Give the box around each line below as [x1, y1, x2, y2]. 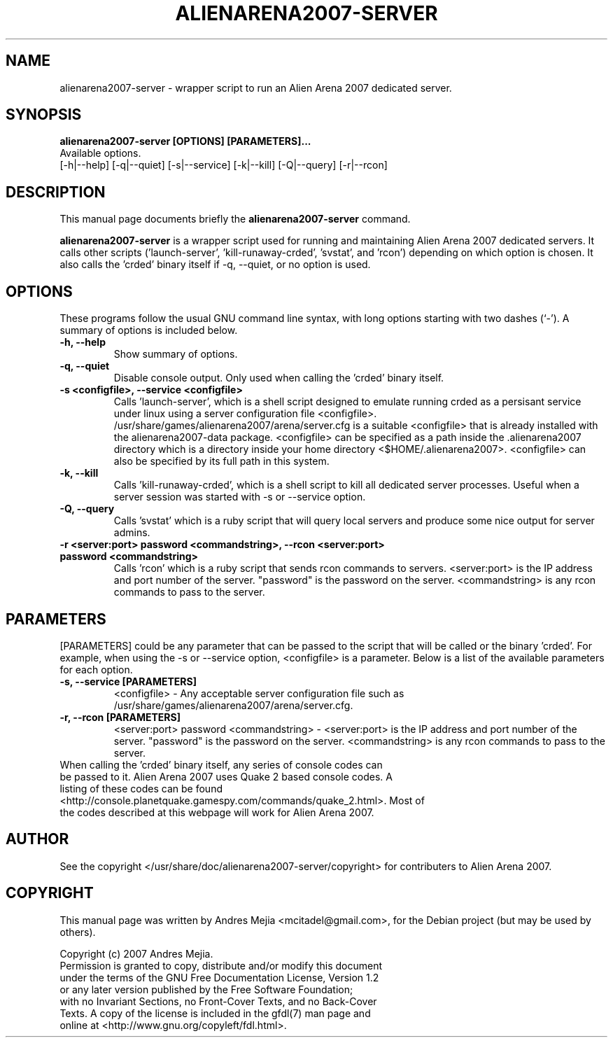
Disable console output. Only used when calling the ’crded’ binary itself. [113, 372, 444, 384]
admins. [113, 526, 150, 539]
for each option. [59, 663, 133, 675]
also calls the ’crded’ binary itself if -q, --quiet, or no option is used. [59, 258, 371, 271]
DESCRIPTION [6, 183, 106, 201]
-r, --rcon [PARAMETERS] [59, 710, 181, 723]
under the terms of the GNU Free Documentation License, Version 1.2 [59, 971, 379, 983]
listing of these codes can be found [59, 782, 223, 794]
